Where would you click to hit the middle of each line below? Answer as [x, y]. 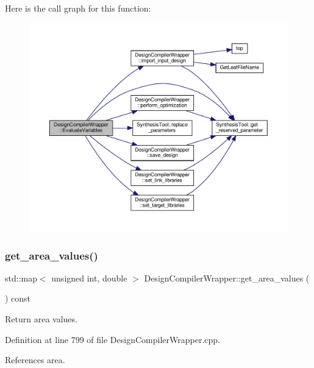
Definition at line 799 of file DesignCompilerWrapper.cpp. [112, 339]
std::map [21, 278]
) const [18, 298]
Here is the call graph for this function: [78, 8]
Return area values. [41, 319]
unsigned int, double [89, 278]
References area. [35, 360]
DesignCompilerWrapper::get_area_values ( [227, 278]
